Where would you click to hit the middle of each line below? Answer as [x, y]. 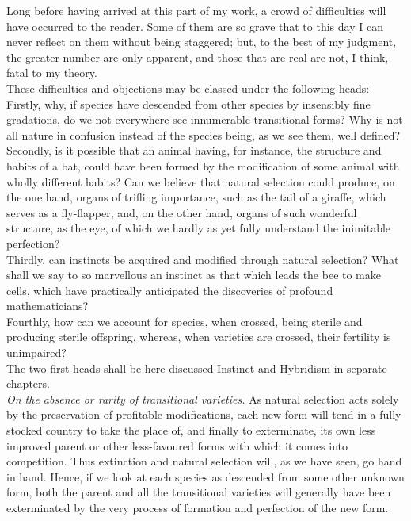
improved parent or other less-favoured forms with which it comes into [177, 445]
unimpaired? [36, 352]
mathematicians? [48, 306]
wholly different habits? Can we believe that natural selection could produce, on [201, 181]
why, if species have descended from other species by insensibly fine [207, 103]
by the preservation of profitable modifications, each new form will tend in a [191, 414]
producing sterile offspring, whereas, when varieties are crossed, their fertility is [199, 337]
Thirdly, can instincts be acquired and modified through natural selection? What [203, 259]
